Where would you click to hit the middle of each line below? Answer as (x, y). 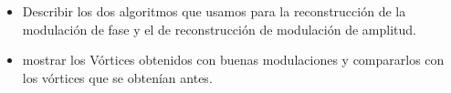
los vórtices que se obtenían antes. (117, 77)
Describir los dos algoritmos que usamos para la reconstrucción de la (214, 11)
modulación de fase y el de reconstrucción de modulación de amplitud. (219, 29)
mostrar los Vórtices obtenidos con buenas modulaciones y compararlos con (233, 60)
